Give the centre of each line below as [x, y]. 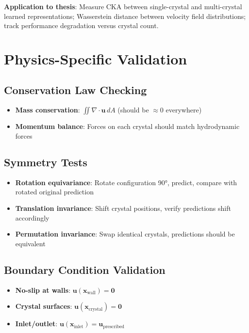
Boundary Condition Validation [85, 269]
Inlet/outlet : [36, 324]
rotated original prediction [54, 192]
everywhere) [184, 110]
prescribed [114, 326]
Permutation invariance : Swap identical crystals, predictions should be [125, 234]
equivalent [30, 243]
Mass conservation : [48, 110]
